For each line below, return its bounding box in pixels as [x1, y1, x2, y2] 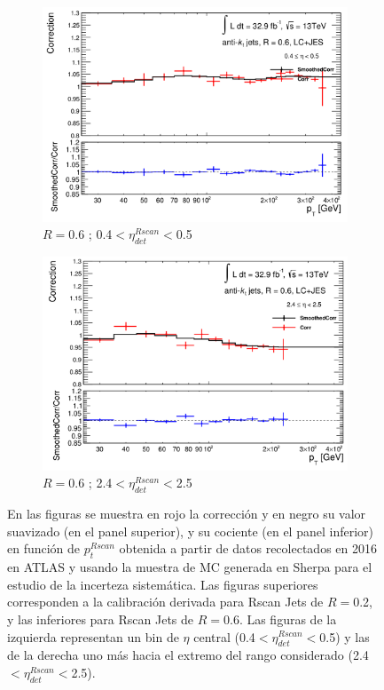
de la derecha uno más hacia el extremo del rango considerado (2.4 [7, 646, 369, 664]
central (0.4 [193, 627, 255, 646]
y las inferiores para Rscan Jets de [7, 609, 194, 628]
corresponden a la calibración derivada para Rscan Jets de [7, 592, 324, 611]
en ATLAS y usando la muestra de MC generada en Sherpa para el [7, 558, 372, 576]
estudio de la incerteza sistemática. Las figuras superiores [7, 575, 318, 593]
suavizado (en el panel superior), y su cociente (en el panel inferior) [7, 521, 373, 540]
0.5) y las [319, 627, 370, 646]
